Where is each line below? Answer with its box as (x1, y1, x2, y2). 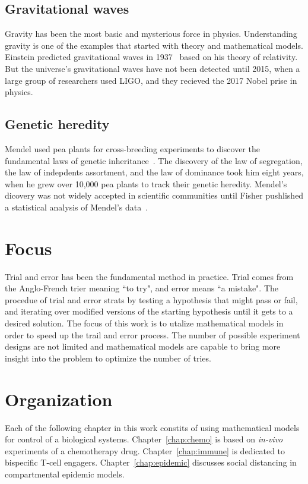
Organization (5, 386, 113, 411)
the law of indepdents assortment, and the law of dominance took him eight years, (5, 166, 304, 178)
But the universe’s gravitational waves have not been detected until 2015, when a (5, 62, 300, 74)
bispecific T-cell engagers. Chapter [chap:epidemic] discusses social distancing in (5, 456, 297, 469)
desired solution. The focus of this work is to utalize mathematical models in (5, 317, 284, 329)
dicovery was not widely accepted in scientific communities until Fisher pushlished (5, 189, 304, 202)
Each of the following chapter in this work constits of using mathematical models (5, 421, 300, 433)
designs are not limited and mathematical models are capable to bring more (5, 340, 281, 353)
